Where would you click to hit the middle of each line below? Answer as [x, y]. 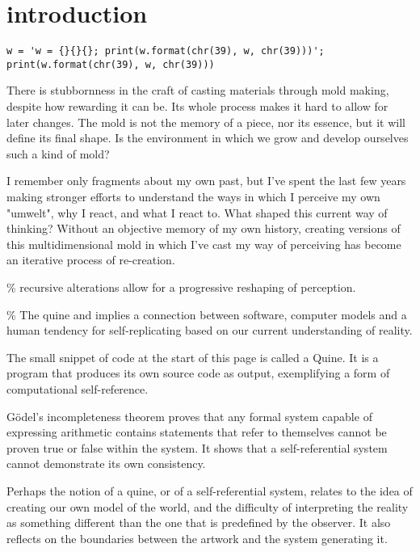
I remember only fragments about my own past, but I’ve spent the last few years [206, 181]
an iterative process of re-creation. [91, 260]
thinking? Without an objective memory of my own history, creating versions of [204, 228]
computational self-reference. [78, 388]
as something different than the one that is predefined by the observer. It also [199, 523]
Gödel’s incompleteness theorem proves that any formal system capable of [189, 416]
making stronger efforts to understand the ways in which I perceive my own [193, 196]
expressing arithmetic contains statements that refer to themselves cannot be [197, 432]
